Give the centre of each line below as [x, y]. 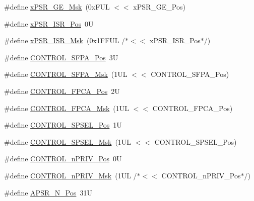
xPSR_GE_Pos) [159, 7]
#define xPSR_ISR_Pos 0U [49, 23]
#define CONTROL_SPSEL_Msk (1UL [68, 141]
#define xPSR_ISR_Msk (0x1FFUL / [65, 40]
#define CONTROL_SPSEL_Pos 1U [63, 125]
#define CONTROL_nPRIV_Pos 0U [63, 159]
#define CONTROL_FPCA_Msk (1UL [67, 108]
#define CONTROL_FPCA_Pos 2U [62, 91]
